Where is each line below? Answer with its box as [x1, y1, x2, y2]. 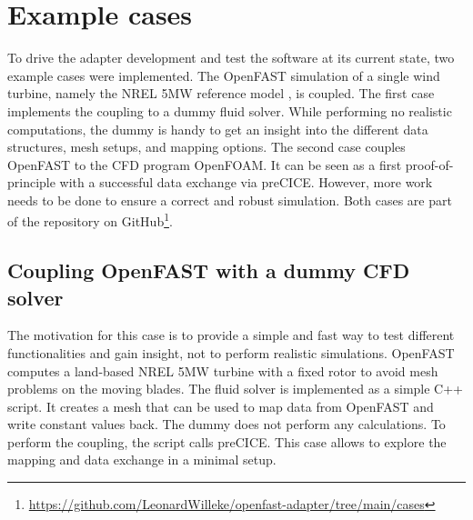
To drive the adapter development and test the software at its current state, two [7, 48, 455, 67]
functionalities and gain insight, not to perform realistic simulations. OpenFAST [7, 343, 455, 362]
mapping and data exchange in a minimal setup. [7, 450, 277, 469]
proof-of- [405, 155, 454, 174]
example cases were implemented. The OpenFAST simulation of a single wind [7, 65, 440, 85]
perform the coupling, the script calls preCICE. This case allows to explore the [7, 432, 447, 451]
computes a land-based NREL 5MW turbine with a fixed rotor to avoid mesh [7, 361, 438, 380]
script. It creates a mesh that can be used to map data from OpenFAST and [7, 396, 434, 415]
